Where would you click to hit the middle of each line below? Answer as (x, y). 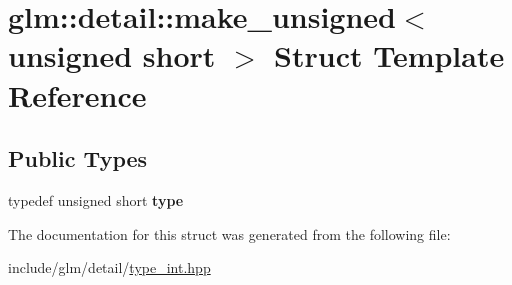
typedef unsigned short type (96, 199)
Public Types (78, 158)
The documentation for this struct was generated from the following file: (229, 233)
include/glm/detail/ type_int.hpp (109, 267)
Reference (77, 94)
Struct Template (389, 55)
